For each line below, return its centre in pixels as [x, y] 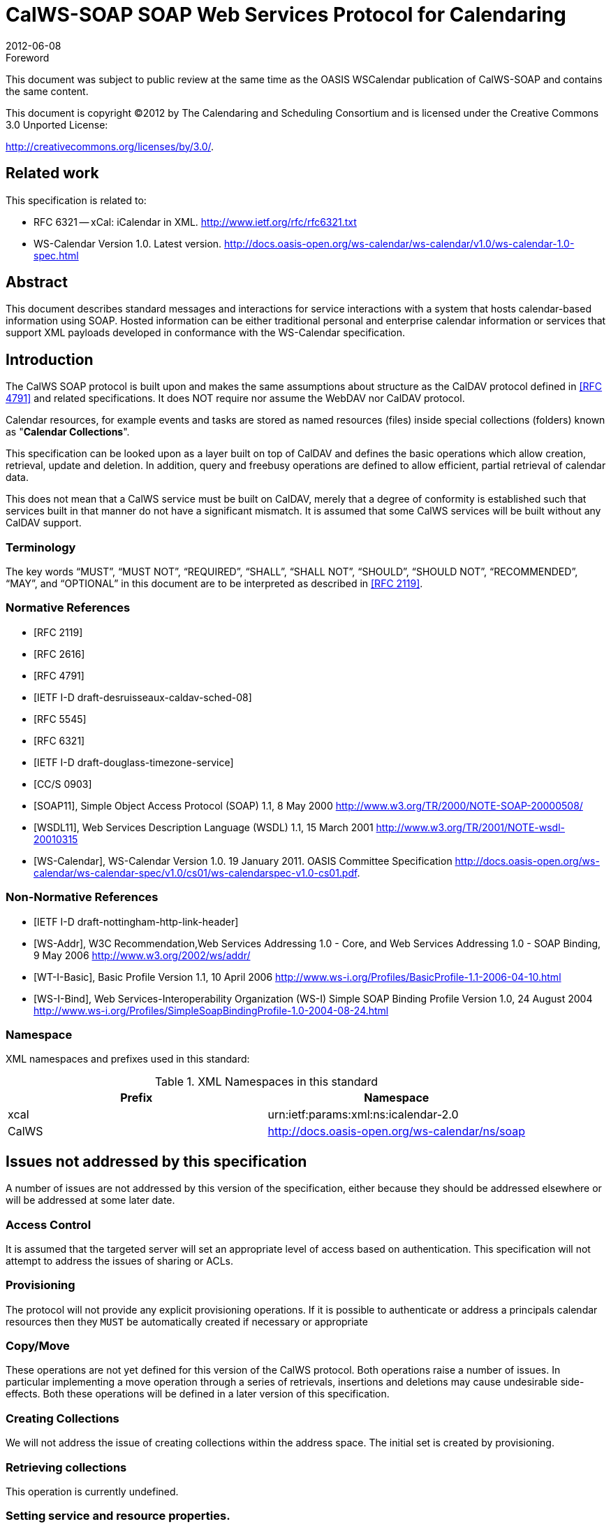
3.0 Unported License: [57, 124]
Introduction [50, 359]
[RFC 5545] [60, 719]
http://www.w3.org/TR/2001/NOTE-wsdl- [470, 827]
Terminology [41, 547]
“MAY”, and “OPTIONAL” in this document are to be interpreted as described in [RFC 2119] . [214, 584]
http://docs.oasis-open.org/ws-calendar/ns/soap [397, 1131]
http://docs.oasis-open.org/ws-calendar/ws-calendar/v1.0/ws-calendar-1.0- [399, 243]
